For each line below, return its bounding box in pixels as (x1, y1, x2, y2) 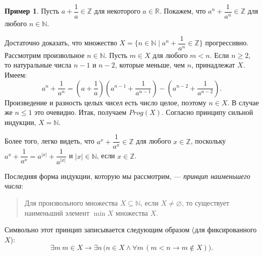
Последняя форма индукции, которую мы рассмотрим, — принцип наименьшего (5, 170, 250, 181)
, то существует (181, 197, 230, 208)
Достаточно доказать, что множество (5, 37, 117, 48)
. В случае (227, 97, 259, 107)
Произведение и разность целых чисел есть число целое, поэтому (5, 97, 206, 107)
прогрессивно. (205, 37, 249, 48)
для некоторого (94, 6, 140, 16)
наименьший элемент (24, 207, 90, 218)
